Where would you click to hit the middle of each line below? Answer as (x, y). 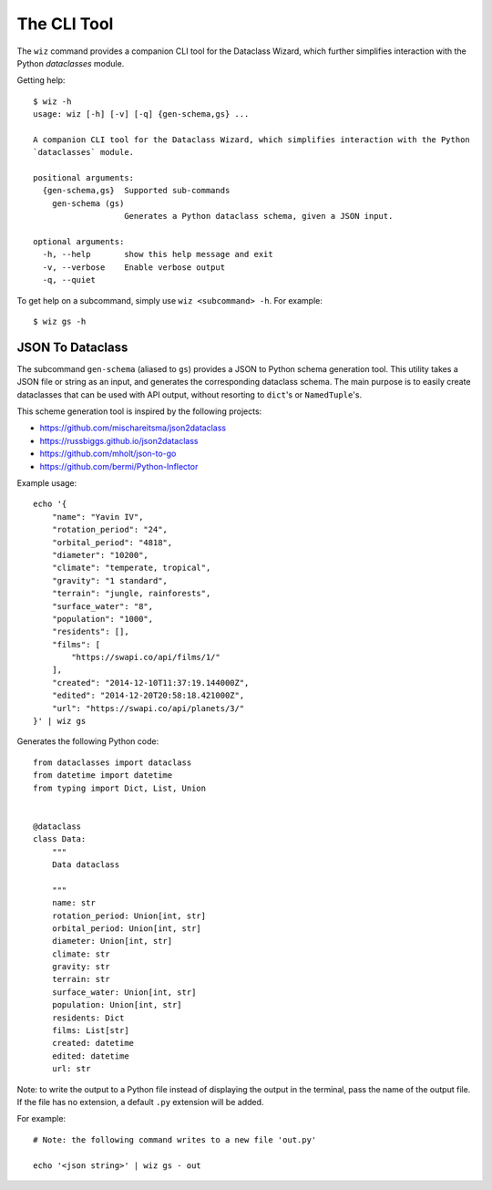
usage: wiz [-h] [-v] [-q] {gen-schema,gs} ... (141, 114)
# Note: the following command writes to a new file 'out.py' (175, 1139)
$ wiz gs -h (60, 321)
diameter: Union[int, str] (112, 941)
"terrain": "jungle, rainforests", (131, 594)
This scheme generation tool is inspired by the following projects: (139, 411)
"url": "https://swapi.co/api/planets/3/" (148, 708)
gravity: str (81, 967)
